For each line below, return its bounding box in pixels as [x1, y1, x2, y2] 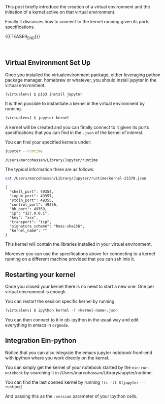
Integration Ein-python [5, 336, 76, 345]
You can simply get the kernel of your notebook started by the [5, 364, 132, 370]
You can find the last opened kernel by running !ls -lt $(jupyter [5, 379, 139, 385]
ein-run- [132, 365, 150, 370]
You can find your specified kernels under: [5, 139, 92, 145]
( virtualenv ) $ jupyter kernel [5, 115, 69, 121]
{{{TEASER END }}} [5, 34, 40, 41]
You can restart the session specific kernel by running [5, 298, 115, 304]
